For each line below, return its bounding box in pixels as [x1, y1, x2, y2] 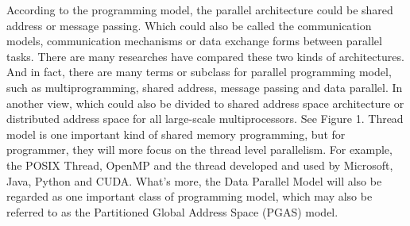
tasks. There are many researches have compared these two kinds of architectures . [6, 48, 404, 64]
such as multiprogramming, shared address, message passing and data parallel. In [6, 79, 403, 95]
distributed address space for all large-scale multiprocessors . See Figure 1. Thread [6, 110, 404, 127]
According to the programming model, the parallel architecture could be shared [6, 2, 393, 17]
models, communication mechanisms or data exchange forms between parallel [6, 33, 382, 49]
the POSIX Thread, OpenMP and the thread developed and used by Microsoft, [6, 156, 393, 173]
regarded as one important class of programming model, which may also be [6, 188, 373, 205]
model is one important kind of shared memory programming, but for [6, 125, 346, 142]
